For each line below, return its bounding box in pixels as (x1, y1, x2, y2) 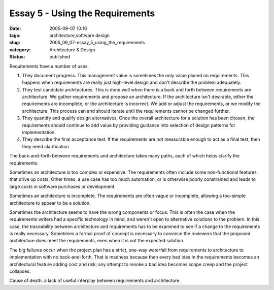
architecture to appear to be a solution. (9, 200, 91, 206)
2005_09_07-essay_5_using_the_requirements (49, 40, 145, 46)
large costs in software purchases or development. (9, 183, 116, 189)
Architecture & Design (49, 46, 95, 53)
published (49, 54, 71, 60)
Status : (9, 54, 25, 60)
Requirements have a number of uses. (9, 63, 89, 69)
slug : (9, 40, 20, 46)
